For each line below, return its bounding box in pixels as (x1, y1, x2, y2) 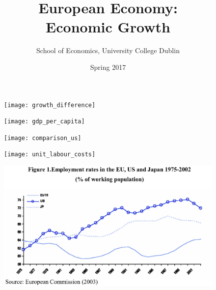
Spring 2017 (90, 61, 126, 72)
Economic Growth (46, 17, 170, 37)
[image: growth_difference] (4, 101, 96, 109)
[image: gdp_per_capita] (4, 118, 85, 125)
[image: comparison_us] (4, 134, 81, 142)
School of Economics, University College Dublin (36, 45, 180, 56)
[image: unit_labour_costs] (4, 151, 96, 158)
